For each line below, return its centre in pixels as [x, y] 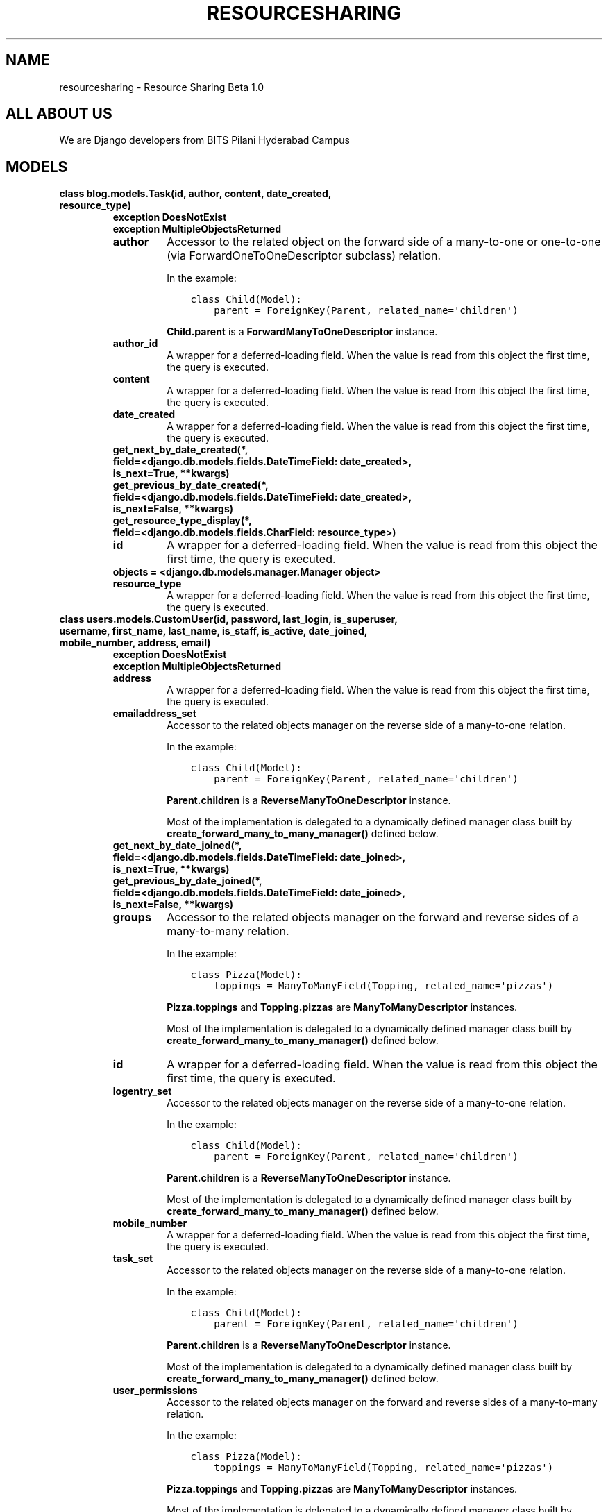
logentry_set [142, 1091]
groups [132, 917]
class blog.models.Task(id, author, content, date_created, [195, 194]
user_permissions [155, 1391]
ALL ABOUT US [59, 114]
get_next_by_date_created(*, [180, 450]
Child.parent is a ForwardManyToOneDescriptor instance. [302, 332]
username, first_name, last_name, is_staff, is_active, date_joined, [213, 631]
